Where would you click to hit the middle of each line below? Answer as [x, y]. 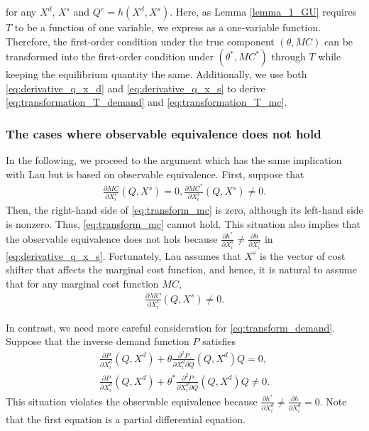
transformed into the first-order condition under [110, 56]
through [288, 56]
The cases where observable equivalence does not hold [164, 133]
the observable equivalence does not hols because [112, 238]
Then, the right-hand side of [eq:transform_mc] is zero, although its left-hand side [184, 210]
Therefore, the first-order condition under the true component [140, 41]
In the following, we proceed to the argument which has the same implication [174, 160]
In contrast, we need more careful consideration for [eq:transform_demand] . [171, 327]
